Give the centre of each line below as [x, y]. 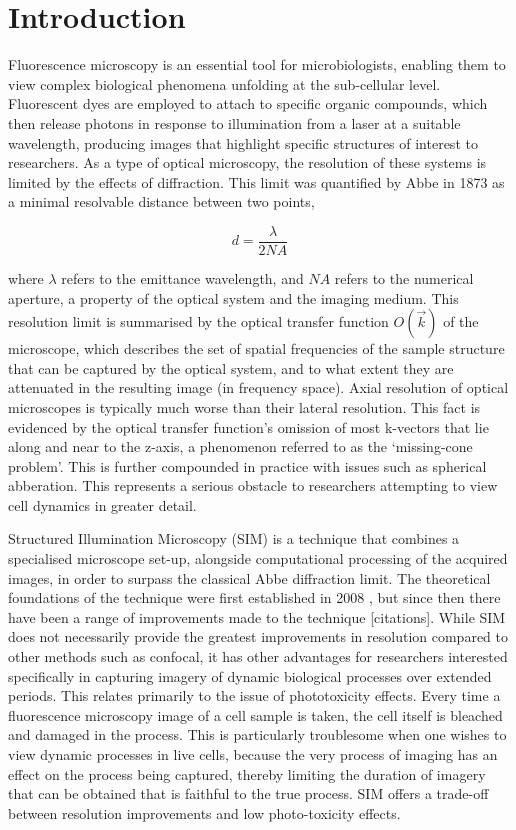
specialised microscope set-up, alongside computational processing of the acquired [258, 558]
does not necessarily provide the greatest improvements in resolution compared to [258, 636]
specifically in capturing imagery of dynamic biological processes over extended [250, 675]
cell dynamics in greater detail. [102, 504]
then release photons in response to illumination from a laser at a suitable [234, 122]
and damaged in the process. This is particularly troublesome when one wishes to [257, 734]
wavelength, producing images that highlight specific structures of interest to [243, 142]
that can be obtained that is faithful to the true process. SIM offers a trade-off [248, 793]
